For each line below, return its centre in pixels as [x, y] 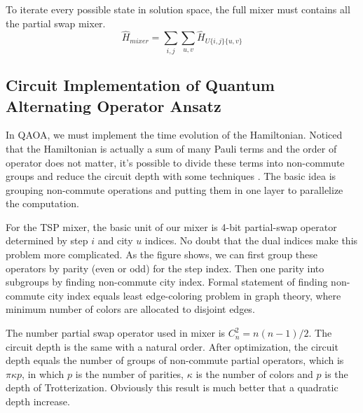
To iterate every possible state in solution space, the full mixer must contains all [178, 9]
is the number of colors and [254, 373]
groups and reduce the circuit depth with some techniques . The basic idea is [171, 176]
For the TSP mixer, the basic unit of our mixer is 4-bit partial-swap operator [171, 226]
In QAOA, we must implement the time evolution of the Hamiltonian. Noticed [174, 135]
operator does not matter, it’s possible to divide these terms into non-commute [175, 162]
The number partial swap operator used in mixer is [116, 333]
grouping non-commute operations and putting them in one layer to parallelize [174, 189]
